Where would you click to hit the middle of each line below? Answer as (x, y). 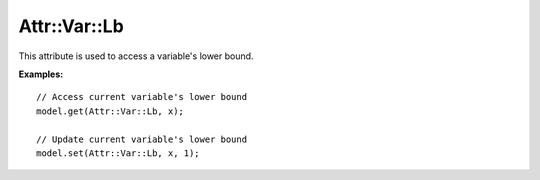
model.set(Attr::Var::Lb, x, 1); (118, 153)
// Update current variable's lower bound (142, 139)
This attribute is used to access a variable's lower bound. (136, 56)
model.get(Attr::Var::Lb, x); (110, 111)
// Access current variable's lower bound (142, 97)
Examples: (41, 74)
